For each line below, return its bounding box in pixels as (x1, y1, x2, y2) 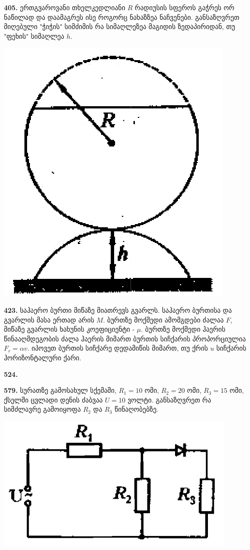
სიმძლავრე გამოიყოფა (4, 404, 81, 414)
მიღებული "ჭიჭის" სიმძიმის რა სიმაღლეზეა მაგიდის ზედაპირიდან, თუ (4, 21, 235, 32)
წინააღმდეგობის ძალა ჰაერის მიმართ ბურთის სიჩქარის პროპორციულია (4, 333, 246, 343)
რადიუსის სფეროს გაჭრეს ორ (134, 2, 235, 12)
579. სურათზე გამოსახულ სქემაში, (4, 385, 117, 395)
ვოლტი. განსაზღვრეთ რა (127, 394, 211, 404)
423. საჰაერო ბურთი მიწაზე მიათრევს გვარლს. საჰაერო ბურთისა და (4, 305, 232, 315)
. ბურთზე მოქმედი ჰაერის (141, 324, 226, 334)
